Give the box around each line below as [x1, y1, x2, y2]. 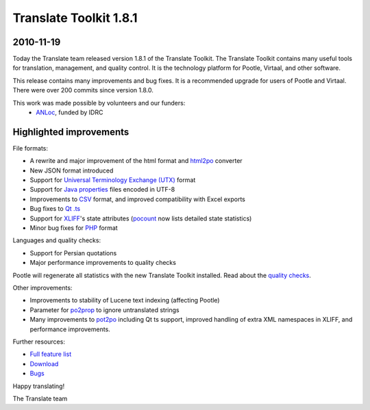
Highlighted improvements [12, 126, 129, 138]
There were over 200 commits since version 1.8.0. [12, 86, 153, 94]
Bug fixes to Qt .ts [29, 205, 81, 213]
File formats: [12, 144, 48, 152]
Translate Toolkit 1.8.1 [12, 10, 138, 25]
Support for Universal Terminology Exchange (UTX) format [29, 176, 196, 184]
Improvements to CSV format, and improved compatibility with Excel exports [29, 195, 246, 203]
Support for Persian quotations [29, 248, 117, 257]
